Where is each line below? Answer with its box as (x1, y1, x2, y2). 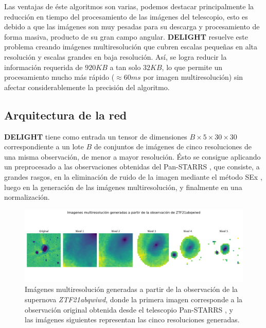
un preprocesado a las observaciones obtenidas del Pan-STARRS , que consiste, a (4, 161, 260, 172)
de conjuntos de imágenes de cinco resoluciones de (94, 141, 252, 152)
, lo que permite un (162, 61, 223, 72)
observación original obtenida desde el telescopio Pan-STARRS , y (25, 304, 233, 315)
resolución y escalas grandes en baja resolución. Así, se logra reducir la (4, 51, 227, 62)
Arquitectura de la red (4, 107, 127, 123)
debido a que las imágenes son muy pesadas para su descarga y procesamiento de (4, 21, 260, 32)
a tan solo (110, 61, 141, 72)
